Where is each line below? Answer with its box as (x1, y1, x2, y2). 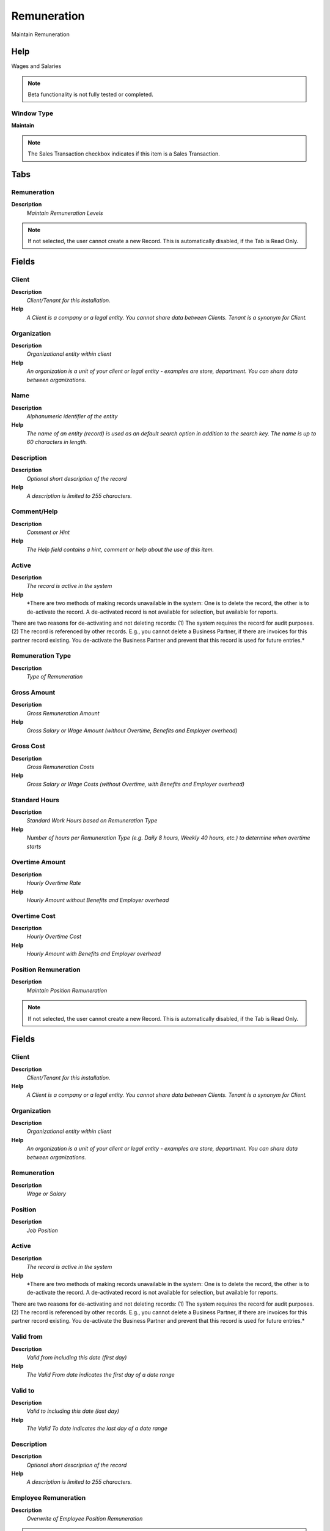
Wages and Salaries (11, 62, 62, 70)
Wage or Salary (26, 1190, 67, 1197)
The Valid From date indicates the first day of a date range (26, 1371, 175, 1378)
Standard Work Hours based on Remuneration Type (26, 817, 158, 824)
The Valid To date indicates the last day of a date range (26, 1424, 167, 1432)
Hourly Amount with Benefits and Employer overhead (26, 950, 161, 958)
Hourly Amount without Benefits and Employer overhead (26, 896, 169, 903)
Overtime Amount (11, 858, 66, 867)
